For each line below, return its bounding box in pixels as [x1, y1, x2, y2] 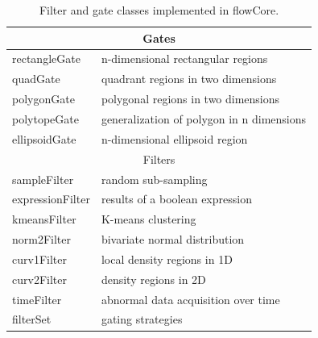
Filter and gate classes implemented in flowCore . [39, 2, 279, 18]
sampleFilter [12, 170, 74, 187]
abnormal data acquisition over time [101, 290, 280, 307]
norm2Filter [12, 231, 72, 248]
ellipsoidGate [12, 130, 76, 147]
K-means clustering [101, 211, 196, 227]
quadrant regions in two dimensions [101, 70, 277, 87]
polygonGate [12, 90, 75, 107]
